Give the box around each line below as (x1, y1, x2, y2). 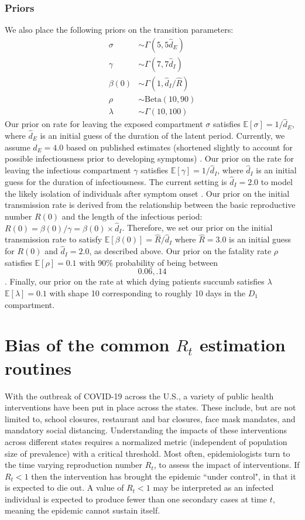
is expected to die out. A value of (5, 481, 124, 494)
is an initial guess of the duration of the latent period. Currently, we (40, 129, 285, 141)
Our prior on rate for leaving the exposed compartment (5, 118, 203, 130)
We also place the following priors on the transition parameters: (5, 23, 234, 36)
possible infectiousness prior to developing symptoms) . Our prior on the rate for (5, 152, 294, 165)
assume (5, 141, 30, 153)
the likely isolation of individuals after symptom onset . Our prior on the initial (5, 187, 290, 199)
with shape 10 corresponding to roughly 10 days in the (49, 287, 246, 299)
